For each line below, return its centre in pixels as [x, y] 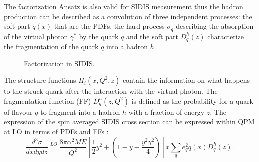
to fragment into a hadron [80, 111]
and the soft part [152, 36]
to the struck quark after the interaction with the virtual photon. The [111, 91]
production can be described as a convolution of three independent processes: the [128, 16]
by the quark [99, 36]
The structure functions [40, 80]
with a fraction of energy [167, 111]
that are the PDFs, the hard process [109, 26]
